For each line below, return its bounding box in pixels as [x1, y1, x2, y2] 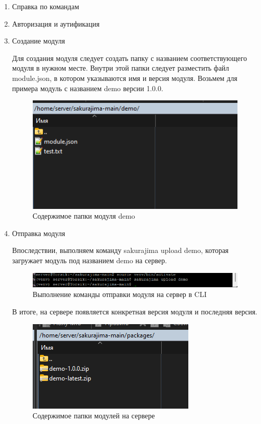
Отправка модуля [12, 227, 66, 238]
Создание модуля [12, 35, 65, 46]
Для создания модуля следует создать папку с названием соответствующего [12, 52, 247, 63]
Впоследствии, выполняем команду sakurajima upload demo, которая [12, 245, 229, 256]
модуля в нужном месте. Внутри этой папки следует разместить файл [12, 62, 229, 73]
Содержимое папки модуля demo [32, 210, 135, 221]
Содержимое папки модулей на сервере [32, 410, 155, 421]
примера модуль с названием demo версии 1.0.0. [12, 82, 163, 93]
